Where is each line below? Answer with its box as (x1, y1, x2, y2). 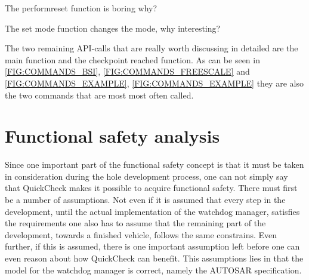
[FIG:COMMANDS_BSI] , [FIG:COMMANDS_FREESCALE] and (5, 65, 250, 78)
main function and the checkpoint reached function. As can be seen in (5, 53, 260, 66)
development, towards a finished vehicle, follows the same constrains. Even (5, 228, 277, 241)
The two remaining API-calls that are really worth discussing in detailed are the (5, 42, 298, 54)
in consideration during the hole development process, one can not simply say (5, 170, 288, 182)
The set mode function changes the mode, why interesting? (5, 21, 221, 34)
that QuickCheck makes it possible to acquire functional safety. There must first (5, 181, 298, 194)
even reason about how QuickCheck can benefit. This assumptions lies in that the (5, 252, 304, 264)
